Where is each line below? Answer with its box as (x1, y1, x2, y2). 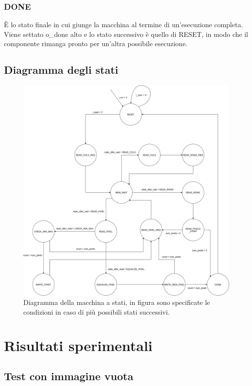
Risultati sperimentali (4, 335, 153, 355)
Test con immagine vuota (4, 369, 134, 384)
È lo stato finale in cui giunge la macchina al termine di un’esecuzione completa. (4, 19, 243, 30)
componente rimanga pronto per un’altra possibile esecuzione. (4, 38, 188, 49)
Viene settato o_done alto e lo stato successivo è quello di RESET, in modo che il (4, 29, 248, 39)
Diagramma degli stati (4, 62, 118, 77)
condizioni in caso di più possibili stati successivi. (23, 306, 170, 317)
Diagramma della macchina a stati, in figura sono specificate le (23, 297, 210, 307)
